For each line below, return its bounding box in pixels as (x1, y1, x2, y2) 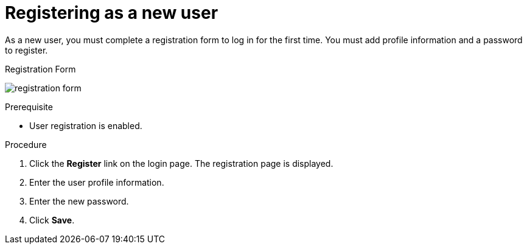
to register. (5, 44, 48, 55)
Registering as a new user (5, 2, 218, 23)
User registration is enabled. (29, 120, 142, 131)
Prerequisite (5, 101, 53, 112)
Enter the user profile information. (29, 177, 164, 188)
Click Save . (29, 214, 75, 225)
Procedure (5, 139, 47, 150)
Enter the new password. (29, 195, 129, 206)
